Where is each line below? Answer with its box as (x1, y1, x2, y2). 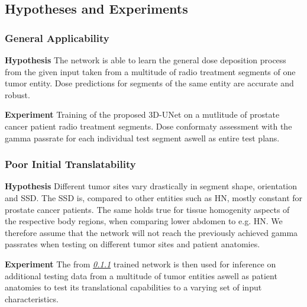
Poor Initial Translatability (5, 157, 136, 172)
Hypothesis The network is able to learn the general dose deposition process (5, 54, 286, 66)
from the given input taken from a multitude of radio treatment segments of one (5, 65, 296, 77)
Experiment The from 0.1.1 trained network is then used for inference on (5, 257, 276, 270)
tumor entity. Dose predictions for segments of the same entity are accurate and (5, 77, 294, 89)
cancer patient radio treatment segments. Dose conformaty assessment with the (5, 119, 292, 132)
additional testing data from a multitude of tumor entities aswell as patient (5, 269, 277, 282)
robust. (5, 88, 30, 101)
